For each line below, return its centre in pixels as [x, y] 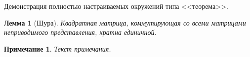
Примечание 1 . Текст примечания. [58, 48]
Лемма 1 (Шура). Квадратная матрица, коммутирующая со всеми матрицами [125, 22]
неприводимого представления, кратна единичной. [80, 32]
